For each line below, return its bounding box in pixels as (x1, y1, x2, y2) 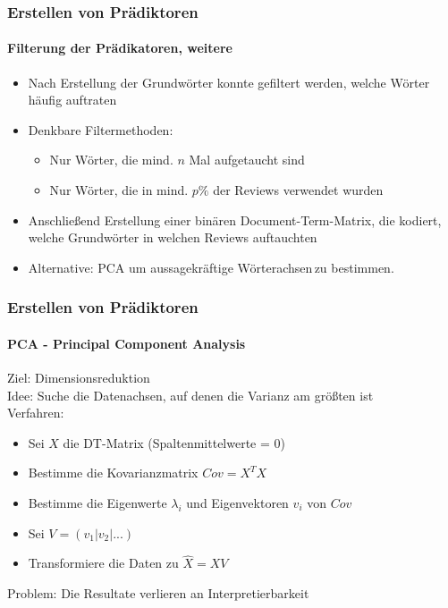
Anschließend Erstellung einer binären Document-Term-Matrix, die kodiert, (28, 210, 442, 229)
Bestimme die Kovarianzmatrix (28, 463, 199, 482)
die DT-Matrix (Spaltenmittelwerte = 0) (63, 433, 286, 452)
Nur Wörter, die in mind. (49, 181, 189, 199)
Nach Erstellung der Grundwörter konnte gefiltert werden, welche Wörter (28, 72, 430, 91)
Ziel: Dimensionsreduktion (7, 368, 150, 387)
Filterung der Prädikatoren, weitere (7, 38, 232, 57)
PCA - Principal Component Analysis (7, 334, 246, 352)
